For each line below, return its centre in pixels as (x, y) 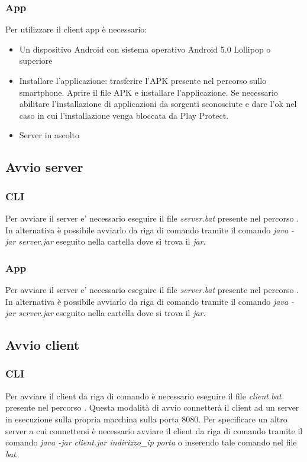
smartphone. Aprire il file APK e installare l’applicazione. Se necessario (148, 92)
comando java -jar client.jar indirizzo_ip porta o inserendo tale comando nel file (151, 442)
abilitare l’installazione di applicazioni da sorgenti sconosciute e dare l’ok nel (158, 104)
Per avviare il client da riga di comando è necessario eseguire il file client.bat (143, 396)
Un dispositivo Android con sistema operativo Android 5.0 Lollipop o (145, 49)
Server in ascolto (49, 135)
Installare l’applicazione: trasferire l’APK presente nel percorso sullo (143, 80)
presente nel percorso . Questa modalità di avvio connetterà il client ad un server (152, 407)
